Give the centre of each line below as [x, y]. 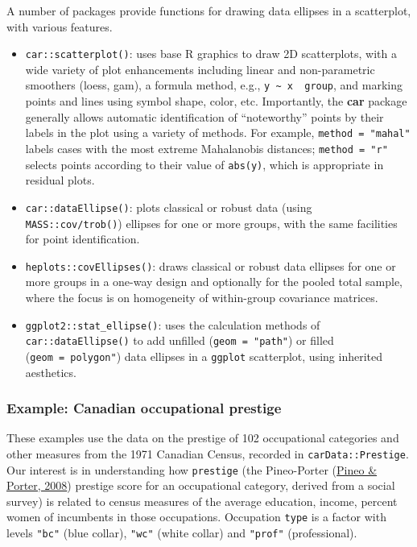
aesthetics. [51, 372]
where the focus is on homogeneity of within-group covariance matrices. [202, 297]
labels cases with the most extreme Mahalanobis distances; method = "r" [206, 148]
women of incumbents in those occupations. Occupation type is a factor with [196, 517]
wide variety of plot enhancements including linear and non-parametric [200, 69]
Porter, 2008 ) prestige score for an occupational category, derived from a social [201, 485]
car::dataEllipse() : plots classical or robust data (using [169, 207]
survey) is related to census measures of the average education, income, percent [202, 501]
